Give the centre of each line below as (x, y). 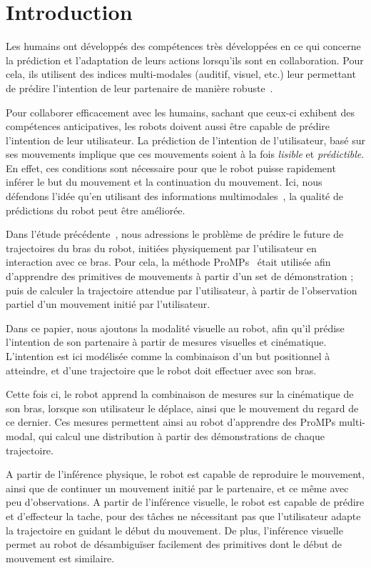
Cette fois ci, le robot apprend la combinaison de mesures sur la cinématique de (180, 394)
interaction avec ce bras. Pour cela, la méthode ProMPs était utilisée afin (168, 262)
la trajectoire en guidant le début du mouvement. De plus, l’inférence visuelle (174, 530)
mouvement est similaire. (60, 558)
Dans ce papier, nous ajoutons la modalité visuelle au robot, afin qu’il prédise (175, 328)
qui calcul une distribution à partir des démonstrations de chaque (182, 435)
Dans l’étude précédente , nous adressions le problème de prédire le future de (175, 234)
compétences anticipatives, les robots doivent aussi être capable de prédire (168, 126)
